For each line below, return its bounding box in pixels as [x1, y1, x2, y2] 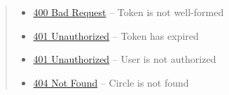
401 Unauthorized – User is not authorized [33, 52, 216, 66]
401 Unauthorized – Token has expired [33, 28, 199, 43]
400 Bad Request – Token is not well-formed [33, 5, 224, 19]
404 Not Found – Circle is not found [33, 75, 189, 89]
